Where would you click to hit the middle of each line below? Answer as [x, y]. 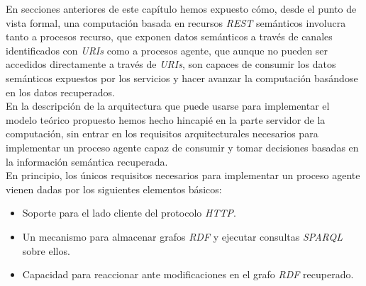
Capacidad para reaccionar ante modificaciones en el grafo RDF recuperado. [188, 274]
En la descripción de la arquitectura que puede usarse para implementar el [168, 106]
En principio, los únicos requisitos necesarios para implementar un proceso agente [183, 175]
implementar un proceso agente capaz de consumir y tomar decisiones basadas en [182, 147]
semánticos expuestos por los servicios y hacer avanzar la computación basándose [182, 78]
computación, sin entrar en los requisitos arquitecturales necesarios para [162, 133]
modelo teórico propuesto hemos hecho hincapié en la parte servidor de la [166, 119]
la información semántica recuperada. [87, 161]
